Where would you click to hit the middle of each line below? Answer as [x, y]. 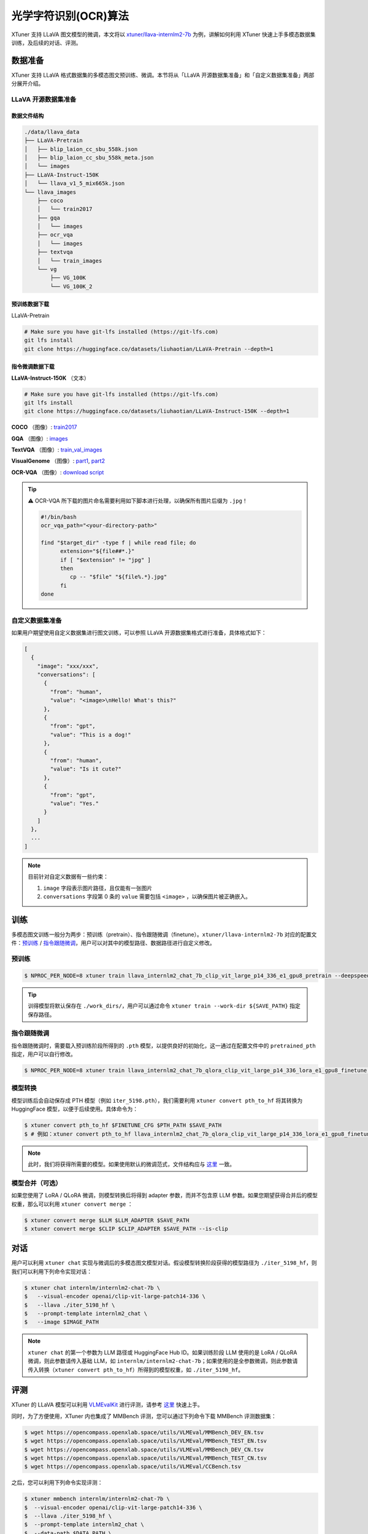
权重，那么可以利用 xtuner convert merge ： [72, 1204]
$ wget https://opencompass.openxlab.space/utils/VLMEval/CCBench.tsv [133, 1467]
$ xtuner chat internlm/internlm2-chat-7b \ [92, 1288]
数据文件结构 [28, 115]
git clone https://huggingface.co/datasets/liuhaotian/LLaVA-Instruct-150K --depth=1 [157, 411]
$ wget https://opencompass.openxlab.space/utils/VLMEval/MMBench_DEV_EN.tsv [144, 1432]
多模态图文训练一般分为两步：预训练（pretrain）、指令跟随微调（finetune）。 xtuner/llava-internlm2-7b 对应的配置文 [164, 934]
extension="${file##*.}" [98, 551]
